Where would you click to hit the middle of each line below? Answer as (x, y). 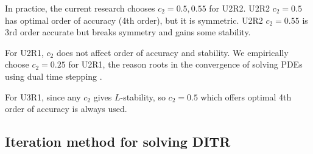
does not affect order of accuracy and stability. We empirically (172, 52)
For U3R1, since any (43, 96)
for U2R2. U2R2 (239, 8)
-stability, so (143, 96)
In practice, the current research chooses (80, 8)
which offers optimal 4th (246, 96)
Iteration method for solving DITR (118, 142)
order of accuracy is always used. (66, 109)
